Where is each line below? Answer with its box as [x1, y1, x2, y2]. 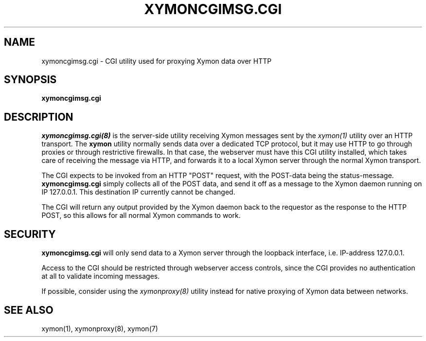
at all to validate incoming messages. [41, 272, 160, 281]
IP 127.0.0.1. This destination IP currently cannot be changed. [41, 188, 235, 197]
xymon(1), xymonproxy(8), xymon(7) [41, 324, 158, 333]
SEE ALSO [4, 304, 53, 316]
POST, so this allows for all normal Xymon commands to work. [41, 211, 241, 220]
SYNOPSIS [4, 73, 57, 86]
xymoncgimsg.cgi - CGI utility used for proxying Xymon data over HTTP [41, 56, 272, 65]
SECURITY [4, 228, 56, 240]
